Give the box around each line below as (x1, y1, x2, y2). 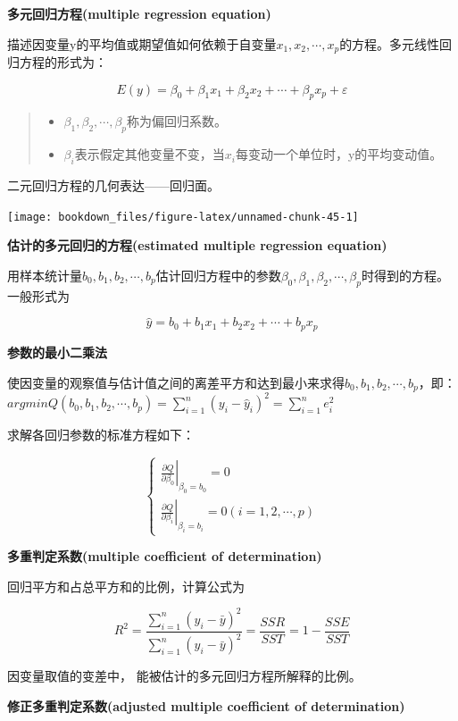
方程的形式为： (19, 53, 107, 71)
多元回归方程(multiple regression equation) (7, 4, 271, 22)
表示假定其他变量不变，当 (74, 145, 225, 163)
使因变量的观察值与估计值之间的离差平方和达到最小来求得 (7, 373, 345, 391)
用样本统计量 (7, 265, 82, 284)
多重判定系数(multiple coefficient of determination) (7, 547, 322, 566)
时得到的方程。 (362, 265, 449, 284)
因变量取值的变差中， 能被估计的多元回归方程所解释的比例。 (7, 667, 362, 685)
